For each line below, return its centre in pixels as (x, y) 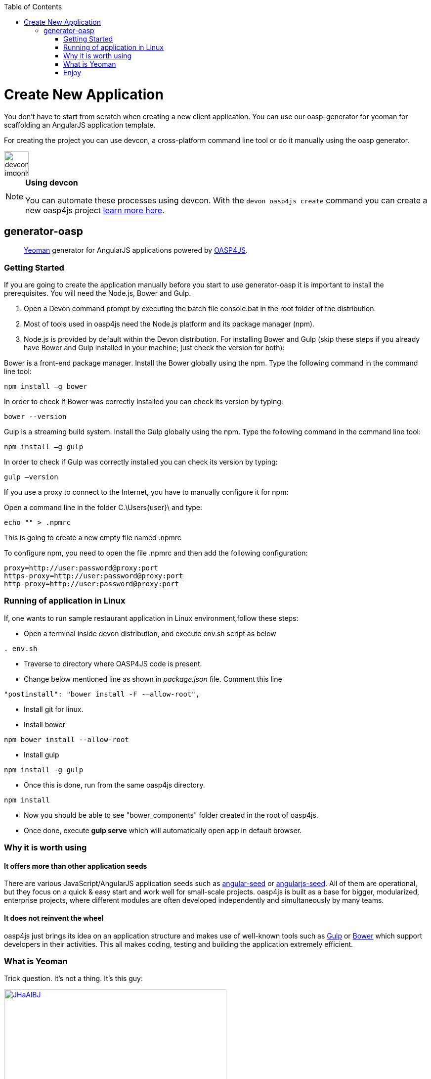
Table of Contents (33, 7)
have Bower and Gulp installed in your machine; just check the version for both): (154, 348)
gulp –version (31, 477)
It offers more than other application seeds (76, 866)
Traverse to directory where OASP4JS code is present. (113, 663)
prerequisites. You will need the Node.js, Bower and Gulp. (98, 293)
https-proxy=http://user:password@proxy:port (94, 576)
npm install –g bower (46, 387)
